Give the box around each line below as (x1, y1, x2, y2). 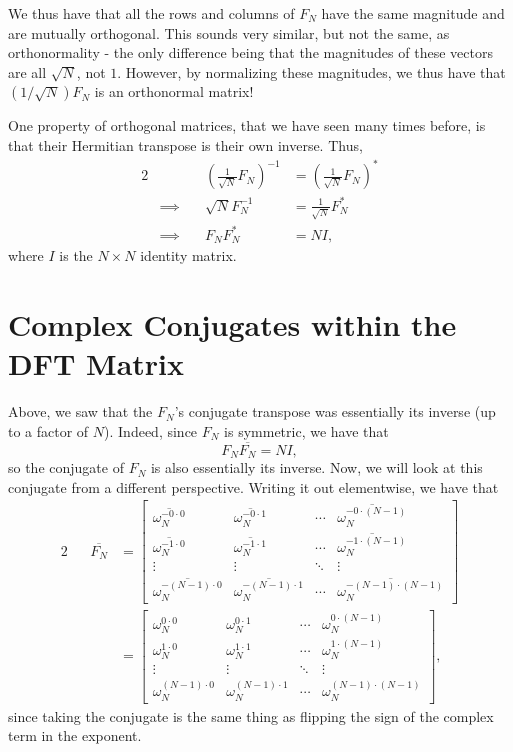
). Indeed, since (104, 420, 198, 441)
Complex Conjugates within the (8, 304, 457, 345)
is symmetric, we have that (224, 420, 389, 441)
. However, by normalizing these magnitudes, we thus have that (117, 61, 506, 82)
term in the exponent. (8, 725, 142, 746)
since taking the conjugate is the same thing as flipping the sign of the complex (8, 705, 494, 726)
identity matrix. (140, 245, 237, 266)
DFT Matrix (8, 343, 185, 384)
